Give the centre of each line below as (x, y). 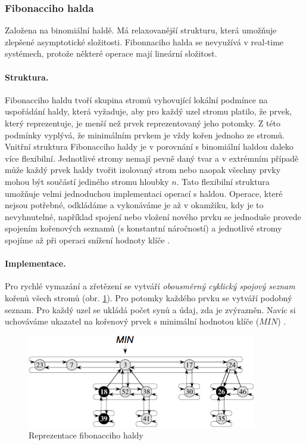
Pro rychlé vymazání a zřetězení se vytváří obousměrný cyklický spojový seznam (150, 286)
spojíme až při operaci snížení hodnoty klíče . (88, 240)
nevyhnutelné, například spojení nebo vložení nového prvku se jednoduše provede (153, 216)
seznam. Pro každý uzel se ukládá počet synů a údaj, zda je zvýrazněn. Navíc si (150, 309)
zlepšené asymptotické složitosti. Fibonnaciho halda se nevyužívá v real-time (144, 41)
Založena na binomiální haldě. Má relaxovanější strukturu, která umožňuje (141, 30)
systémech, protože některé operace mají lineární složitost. (111, 53)
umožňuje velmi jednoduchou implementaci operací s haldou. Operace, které (144, 193)
